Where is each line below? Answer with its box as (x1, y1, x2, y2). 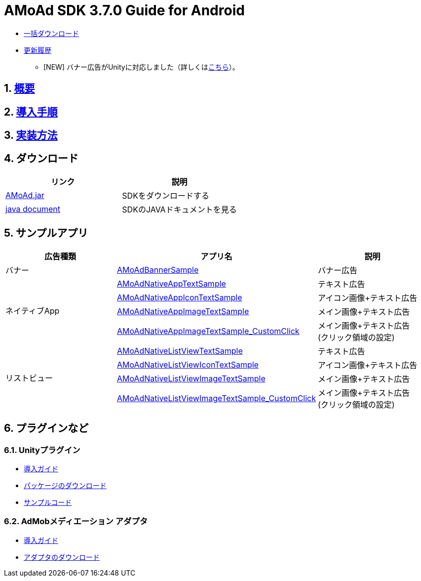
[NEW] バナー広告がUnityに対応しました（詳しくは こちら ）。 (43, 62, 239, 71)
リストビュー (5, 373, 53, 383)
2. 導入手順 (4, 105, 58, 118)
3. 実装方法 (4, 129, 58, 142)
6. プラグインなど (4, 422, 89, 435)
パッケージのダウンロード (24, 481, 107, 490)
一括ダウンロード (24, 29, 79, 38)
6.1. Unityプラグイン (4, 445, 80, 455)
